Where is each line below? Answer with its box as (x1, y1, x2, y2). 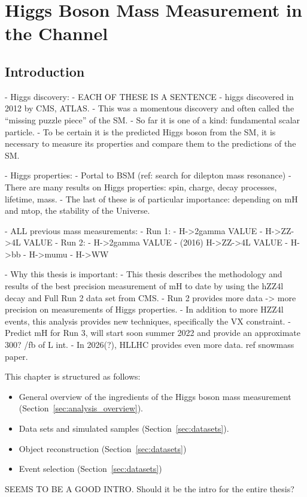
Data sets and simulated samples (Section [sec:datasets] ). (19, 422, 229, 435)
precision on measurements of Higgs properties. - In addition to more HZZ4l (5, 303, 284, 316)
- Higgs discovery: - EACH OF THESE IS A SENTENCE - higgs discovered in (5, 90, 294, 102)
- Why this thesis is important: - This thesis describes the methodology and (5, 268, 282, 280)
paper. (5, 350, 28, 362)
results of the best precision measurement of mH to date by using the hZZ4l (5, 280, 284, 292)
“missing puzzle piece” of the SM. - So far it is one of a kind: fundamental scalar (5, 113, 300, 126)
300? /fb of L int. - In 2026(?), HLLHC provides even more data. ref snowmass (5, 338, 294, 351)
